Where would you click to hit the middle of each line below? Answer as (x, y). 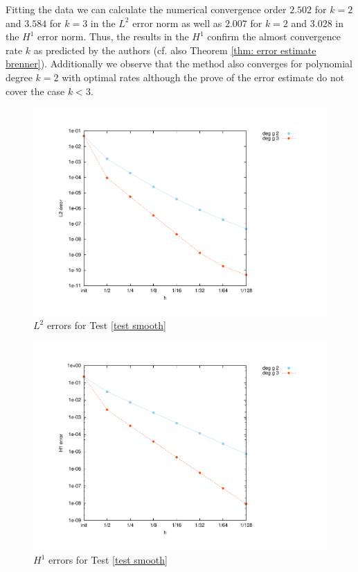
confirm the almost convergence (274, 36)
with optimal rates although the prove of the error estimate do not (203, 77)
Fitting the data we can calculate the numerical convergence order (146, 9)
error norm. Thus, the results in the (113, 36)
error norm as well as (177, 23)
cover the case (35, 91)
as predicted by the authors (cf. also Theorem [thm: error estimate (175, 50)
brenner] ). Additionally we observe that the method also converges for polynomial (179, 64)
